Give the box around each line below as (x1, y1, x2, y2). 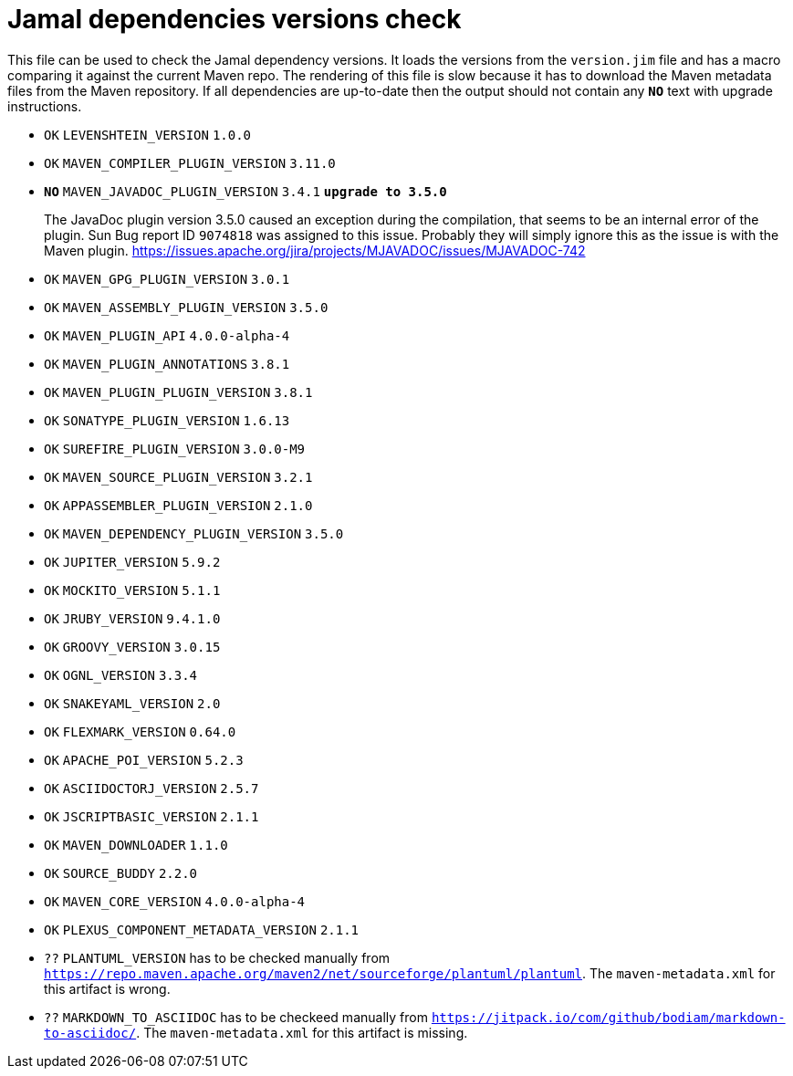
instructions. (7, 98, 82, 114)
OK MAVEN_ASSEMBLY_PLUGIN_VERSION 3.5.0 (44, 299, 329, 315)
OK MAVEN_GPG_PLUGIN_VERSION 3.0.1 (44, 271, 290, 287)
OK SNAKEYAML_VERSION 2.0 (44, 695, 221, 711)
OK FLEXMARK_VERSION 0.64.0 (44, 724, 236, 739)
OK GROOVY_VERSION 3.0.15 (44, 639, 221, 654)
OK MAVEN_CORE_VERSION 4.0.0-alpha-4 (44, 893, 306, 909)
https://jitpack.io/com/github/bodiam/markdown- (431, 1009, 786, 1025)
